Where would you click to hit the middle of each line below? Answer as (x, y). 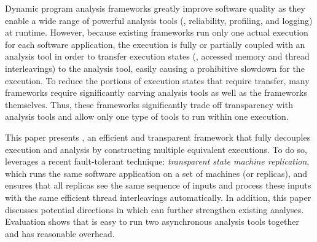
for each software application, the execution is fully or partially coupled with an (155, 44)
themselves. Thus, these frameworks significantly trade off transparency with (149, 104)
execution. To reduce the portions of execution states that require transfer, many (157, 80)
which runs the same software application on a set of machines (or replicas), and (156, 173)
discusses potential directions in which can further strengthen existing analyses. (155, 209)
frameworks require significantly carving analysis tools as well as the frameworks (156, 92)
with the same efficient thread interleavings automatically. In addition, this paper (158, 197)
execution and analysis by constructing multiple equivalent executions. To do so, (156, 149)
